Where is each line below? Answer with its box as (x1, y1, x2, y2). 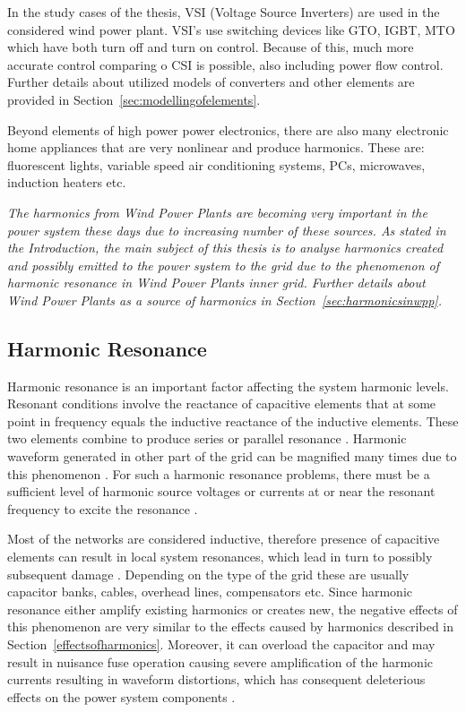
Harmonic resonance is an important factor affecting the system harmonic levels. (7, 376, 449, 395)
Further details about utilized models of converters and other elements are (7, 73, 415, 91)
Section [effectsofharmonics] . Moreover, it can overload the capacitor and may (7, 635, 436, 654)
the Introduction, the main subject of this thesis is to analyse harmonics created (7, 238, 444, 257)
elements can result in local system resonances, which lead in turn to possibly (7, 547, 433, 566)
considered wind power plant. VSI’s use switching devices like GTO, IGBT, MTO (7, 20, 455, 39)
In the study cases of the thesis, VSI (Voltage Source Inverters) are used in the (7, 3, 440, 21)
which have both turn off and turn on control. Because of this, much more (7, 38, 414, 56)
